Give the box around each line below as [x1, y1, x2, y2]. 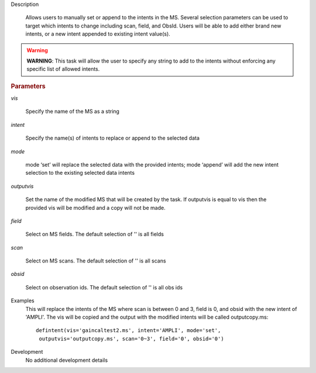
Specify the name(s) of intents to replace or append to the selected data [25, 134, 200, 141]
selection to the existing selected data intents [25, 170, 135, 177]
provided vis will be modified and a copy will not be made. [25, 204, 166, 211]
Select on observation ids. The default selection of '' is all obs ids [25, 284, 183, 291]
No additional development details [25, 357, 108, 364]
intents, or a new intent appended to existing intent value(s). [25, 30, 171, 37]
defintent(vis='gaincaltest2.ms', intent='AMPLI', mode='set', [36, 327, 221, 334]
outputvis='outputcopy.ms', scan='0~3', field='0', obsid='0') [39, 335, 225, 342]
